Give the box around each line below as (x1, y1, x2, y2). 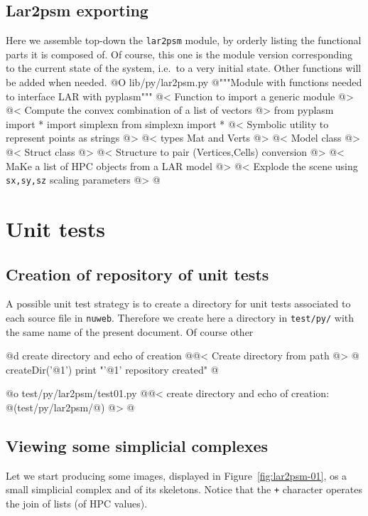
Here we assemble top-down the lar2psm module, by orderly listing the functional (6, 33, 362, 48)
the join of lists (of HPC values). (6, 496, 148, 511)
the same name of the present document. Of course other (6, 324, 254, 339)
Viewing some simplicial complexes (6, 435, 269, 457)
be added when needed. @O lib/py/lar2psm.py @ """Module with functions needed (6, 75, 362, 90)
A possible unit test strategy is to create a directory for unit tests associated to (6, 296, 351, 311)
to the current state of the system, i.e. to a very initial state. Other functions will (6, 60, 362, 75)
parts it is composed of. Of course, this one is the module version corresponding (6, 46, 353, 61)
